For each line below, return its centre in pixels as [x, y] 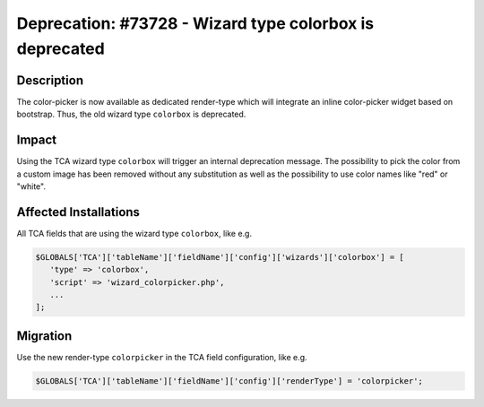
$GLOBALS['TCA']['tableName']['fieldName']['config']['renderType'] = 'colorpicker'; [229, 381]
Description [50, 80]
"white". [31, 186]
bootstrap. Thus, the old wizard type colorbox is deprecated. [131, 114]
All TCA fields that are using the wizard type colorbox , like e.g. [134, 233]
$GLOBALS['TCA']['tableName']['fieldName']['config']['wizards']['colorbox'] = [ [220, 257]
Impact [37, 140]
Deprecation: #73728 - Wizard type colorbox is [195, 23]
